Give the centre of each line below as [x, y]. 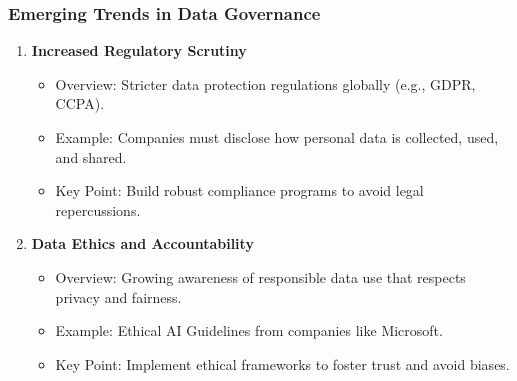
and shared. [91, 156]
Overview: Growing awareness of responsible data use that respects [260, 276]
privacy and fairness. [118, 296]
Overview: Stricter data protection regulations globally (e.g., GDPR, [265, 83]
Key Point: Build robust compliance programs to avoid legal [239, 190]
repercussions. [98, 209]
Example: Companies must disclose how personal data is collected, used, [277, 137]
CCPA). [80, 103]
